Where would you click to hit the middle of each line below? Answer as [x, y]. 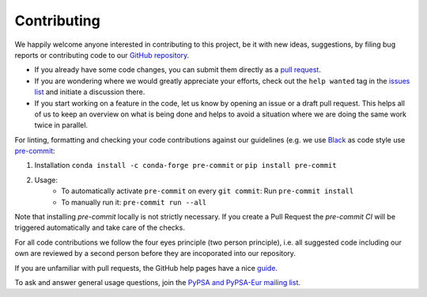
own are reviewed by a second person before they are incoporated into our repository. [155, 253]
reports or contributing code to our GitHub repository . [102, 55]
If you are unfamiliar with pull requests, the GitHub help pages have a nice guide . [146, 268]
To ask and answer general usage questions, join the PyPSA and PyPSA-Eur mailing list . [157, 282]
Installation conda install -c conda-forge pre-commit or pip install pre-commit [185, 166]
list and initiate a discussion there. [90, 92]
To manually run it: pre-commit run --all [134, 202]
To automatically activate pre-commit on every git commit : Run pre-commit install [208, 191]
